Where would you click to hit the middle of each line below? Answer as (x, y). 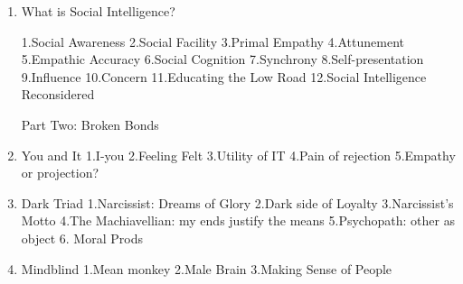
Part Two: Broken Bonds (90, 124)
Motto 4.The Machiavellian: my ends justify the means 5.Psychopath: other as (238, 220)
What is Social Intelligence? (98, 11)
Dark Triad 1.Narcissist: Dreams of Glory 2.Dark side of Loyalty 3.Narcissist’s (237, 202)
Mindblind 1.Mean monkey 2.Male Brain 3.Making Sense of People (207, 268)
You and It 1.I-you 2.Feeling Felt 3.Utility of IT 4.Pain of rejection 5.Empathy (238, 155)
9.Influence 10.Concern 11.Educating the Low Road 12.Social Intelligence (224, 76)
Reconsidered (58, 94)
